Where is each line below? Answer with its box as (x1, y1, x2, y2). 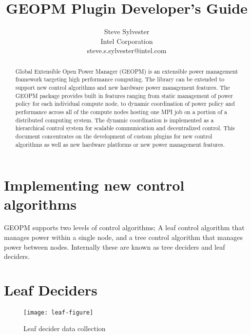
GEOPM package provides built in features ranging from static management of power (15, 91, 233, 99)
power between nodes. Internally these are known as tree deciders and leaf (4, 241, 225, 252)
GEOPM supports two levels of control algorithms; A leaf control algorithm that (4, 222, 245, 233)
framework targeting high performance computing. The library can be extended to (15, 75, 225, 83)
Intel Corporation (100, 36, 153, 46)
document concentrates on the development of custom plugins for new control (15, 132, 212, 140)
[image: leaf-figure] (23, 309, 94, 316)
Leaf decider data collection (23, 323, 106, 333)
